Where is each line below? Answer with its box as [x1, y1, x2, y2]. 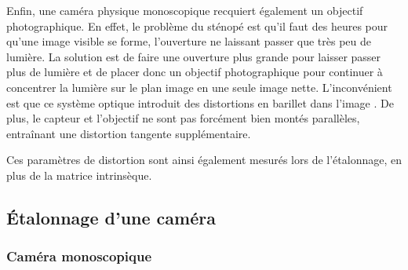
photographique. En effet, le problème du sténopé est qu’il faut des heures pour [6, 17, 388, 34]
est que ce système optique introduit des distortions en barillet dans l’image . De [6, 94, 394, 111]
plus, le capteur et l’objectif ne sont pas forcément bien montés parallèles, [6, 110, 360, 126]
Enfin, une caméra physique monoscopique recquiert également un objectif [6, 2, 363, 18]
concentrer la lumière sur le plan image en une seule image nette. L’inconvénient [6, 78, 392, 95]
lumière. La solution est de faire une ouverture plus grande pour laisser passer [6, 48, 381, 64]
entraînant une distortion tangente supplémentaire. [6, 125, 251, 141]
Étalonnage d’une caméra [6, 205, 216, 229]
